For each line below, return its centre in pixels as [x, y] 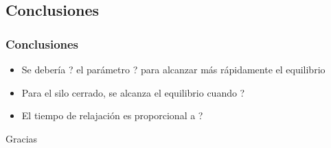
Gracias [22, 138]
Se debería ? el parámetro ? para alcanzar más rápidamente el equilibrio [173, 69]
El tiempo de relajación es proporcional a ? [112, 115]
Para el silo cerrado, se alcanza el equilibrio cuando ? [133, 92]
